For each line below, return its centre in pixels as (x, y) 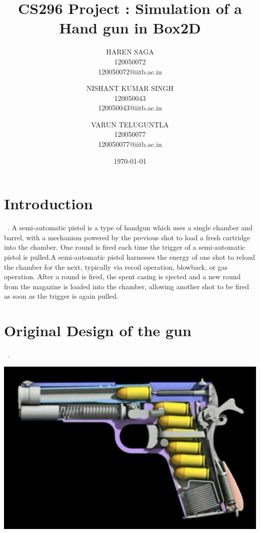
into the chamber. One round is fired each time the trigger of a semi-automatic (125, 247)
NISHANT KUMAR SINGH (130, 88)
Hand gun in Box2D (130, 28)
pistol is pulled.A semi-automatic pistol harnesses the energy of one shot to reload (129, 257)
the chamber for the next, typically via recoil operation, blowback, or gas (116, 266)
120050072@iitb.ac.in (130, 71)
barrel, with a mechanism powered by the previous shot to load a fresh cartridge (127, 237)
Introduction (48, 204)
